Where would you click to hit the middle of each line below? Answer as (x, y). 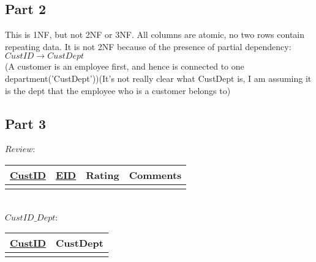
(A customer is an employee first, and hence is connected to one (125, 66)
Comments (155, 175)
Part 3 (26, 123)
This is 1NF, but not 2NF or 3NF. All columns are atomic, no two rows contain (155, 35)
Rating (103, 175)
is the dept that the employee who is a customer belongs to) (118, 90)
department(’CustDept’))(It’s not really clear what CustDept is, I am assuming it (158, 78)
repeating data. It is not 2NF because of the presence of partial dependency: (148, 46)
